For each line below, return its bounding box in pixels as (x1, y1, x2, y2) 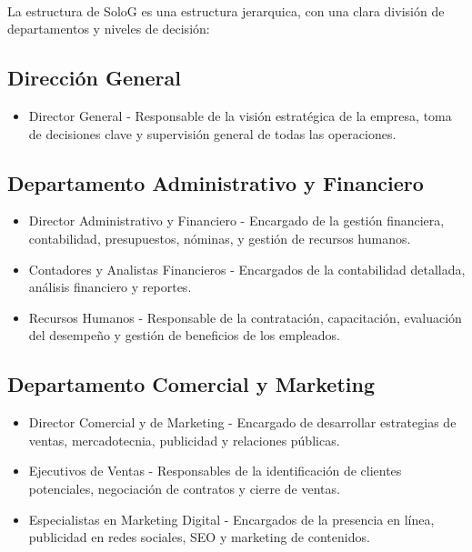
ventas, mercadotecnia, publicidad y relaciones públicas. (28, 430, 340, 449)
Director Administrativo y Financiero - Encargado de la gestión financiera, (28, 211, 445, 230)
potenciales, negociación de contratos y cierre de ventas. (28, 478, 340, 497)
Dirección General (7, 64, 181, 92)
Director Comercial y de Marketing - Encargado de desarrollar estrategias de (28, 413, 457, 432)
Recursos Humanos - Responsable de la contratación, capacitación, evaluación (28, 307, 462, 326)
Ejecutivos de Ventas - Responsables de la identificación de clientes (28, 461, 402, 480)
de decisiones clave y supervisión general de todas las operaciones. (28, 124, 397, 143)
